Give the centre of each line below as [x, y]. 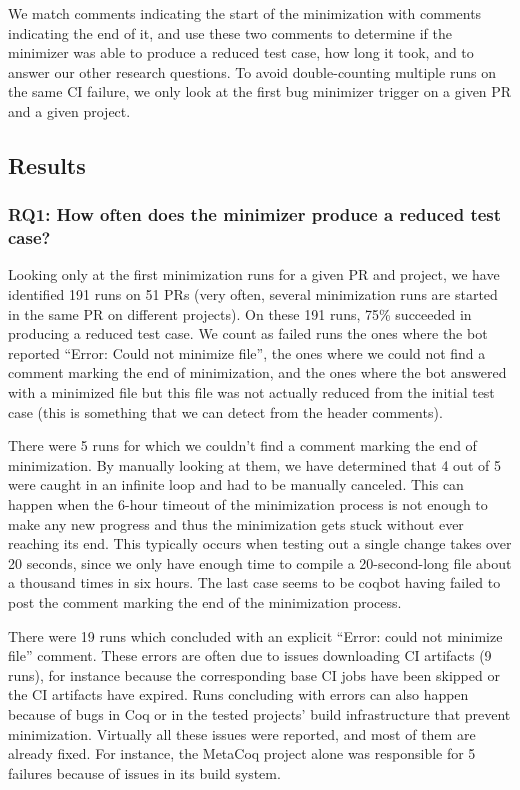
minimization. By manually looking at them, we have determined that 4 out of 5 [254, 464]
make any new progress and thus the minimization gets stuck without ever [236, 523]
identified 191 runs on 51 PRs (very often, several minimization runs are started [253, 294]
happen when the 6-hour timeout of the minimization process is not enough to [248, 504]
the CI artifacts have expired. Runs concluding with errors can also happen [238, 694]
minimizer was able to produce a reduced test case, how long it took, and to [241, 52]
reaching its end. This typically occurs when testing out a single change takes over [260, 543]
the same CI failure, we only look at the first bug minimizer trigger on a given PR [260, 91]
